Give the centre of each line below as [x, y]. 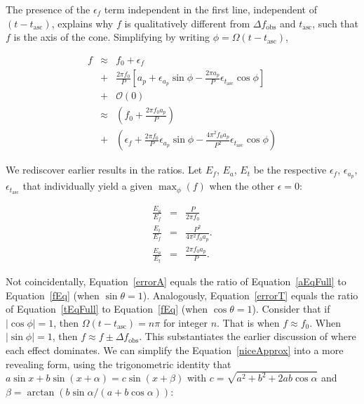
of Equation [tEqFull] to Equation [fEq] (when [107, 309]
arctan [41, 393]
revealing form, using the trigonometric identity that [119, 364]
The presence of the [48, 9]
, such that [336, 23]
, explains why [82, 23]
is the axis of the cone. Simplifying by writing [112, 37]
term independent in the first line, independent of [211, 9]
